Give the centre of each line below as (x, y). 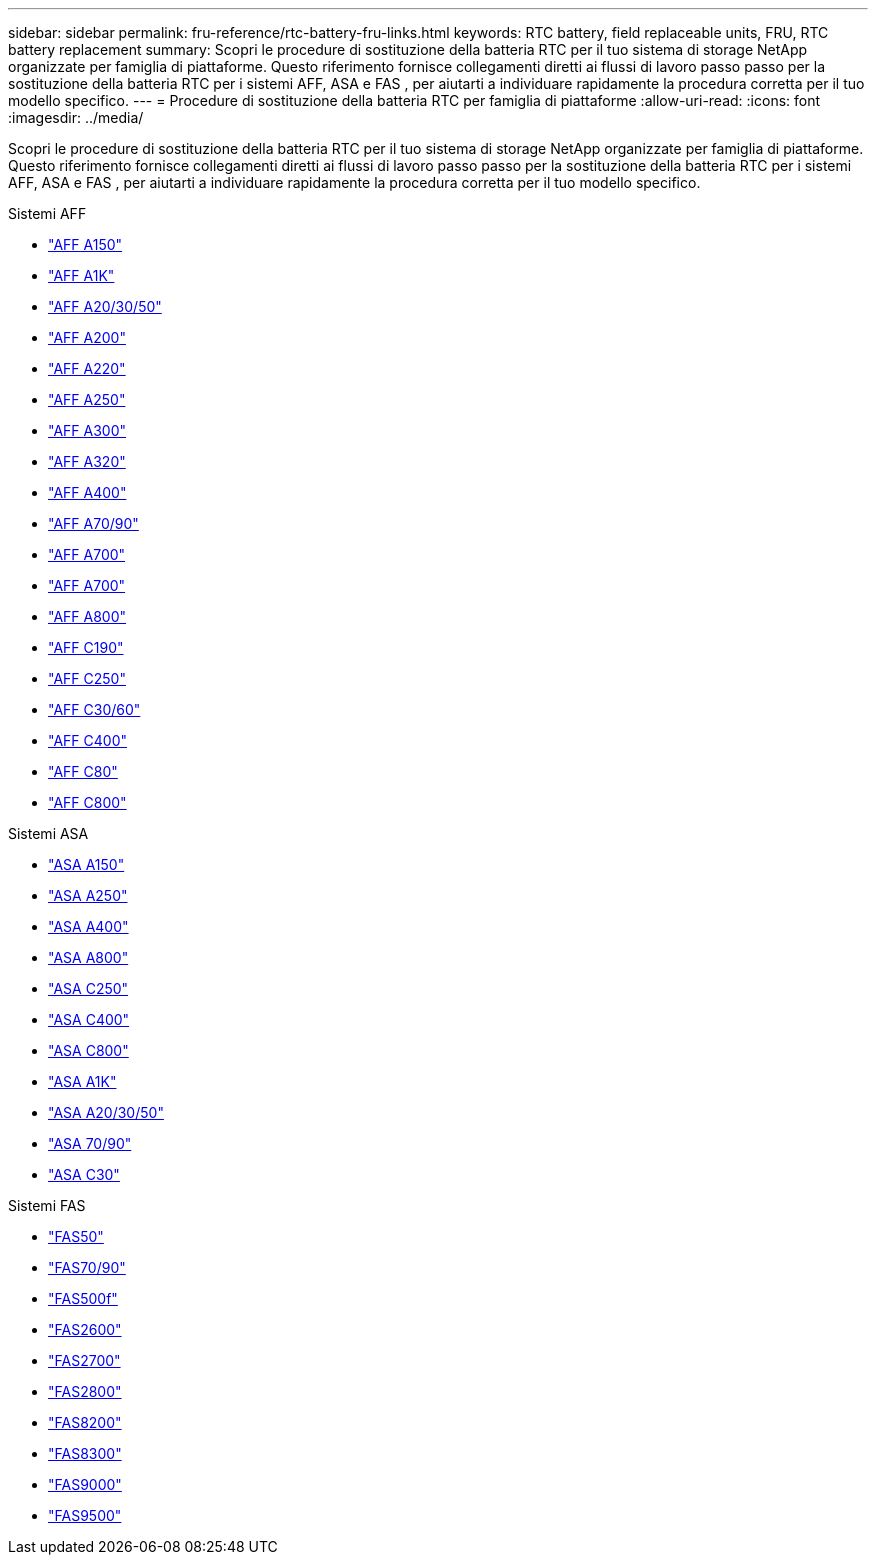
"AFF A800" (87, 616)
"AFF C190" (86, 647)
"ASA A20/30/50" (106, 1112)
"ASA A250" (88, 895)
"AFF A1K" (81, 275)
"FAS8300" (85, 1453)
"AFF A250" (87, 399)
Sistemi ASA (48, 833)
